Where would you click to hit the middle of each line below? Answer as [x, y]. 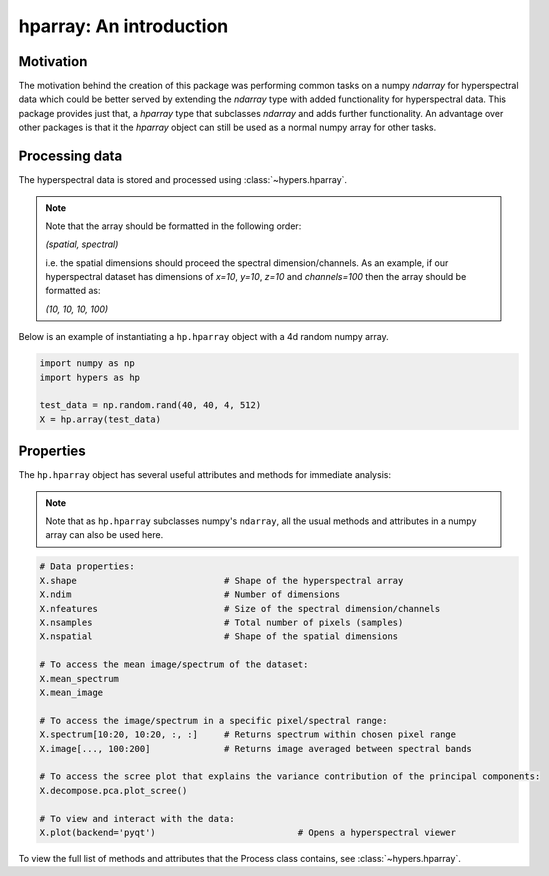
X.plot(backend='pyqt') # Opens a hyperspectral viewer [248, 832]
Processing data [70, 156]
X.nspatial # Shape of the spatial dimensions [219, 636]
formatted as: [73, 291]
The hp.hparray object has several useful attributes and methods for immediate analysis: [205, 475]
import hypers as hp [89, 377]
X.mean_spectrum [79, 678]
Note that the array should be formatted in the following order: [173, 226]
